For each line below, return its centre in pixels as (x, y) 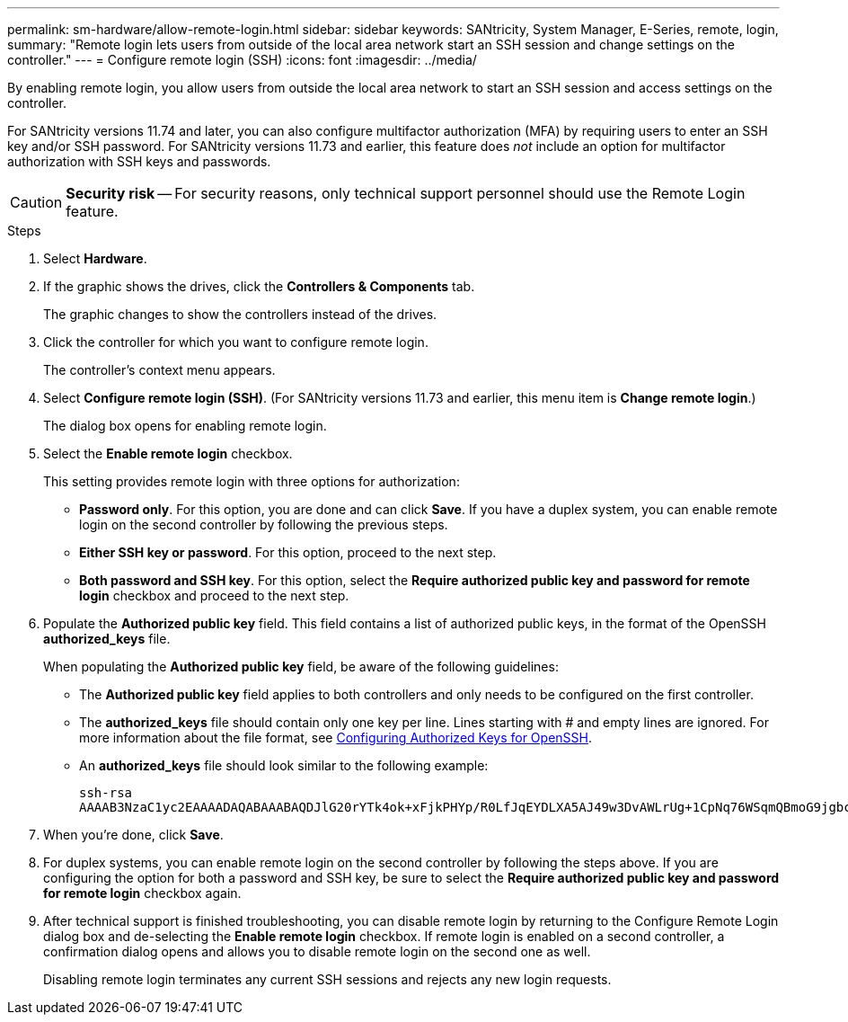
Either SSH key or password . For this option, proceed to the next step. (288, 552)
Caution (36, 202)
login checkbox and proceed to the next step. (214, 595)
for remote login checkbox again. (142, 893)
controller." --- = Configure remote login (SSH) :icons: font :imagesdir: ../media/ (242, 60)
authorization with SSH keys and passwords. (139, 161)
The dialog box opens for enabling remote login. (185, 426)
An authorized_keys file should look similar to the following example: (284, 765)
